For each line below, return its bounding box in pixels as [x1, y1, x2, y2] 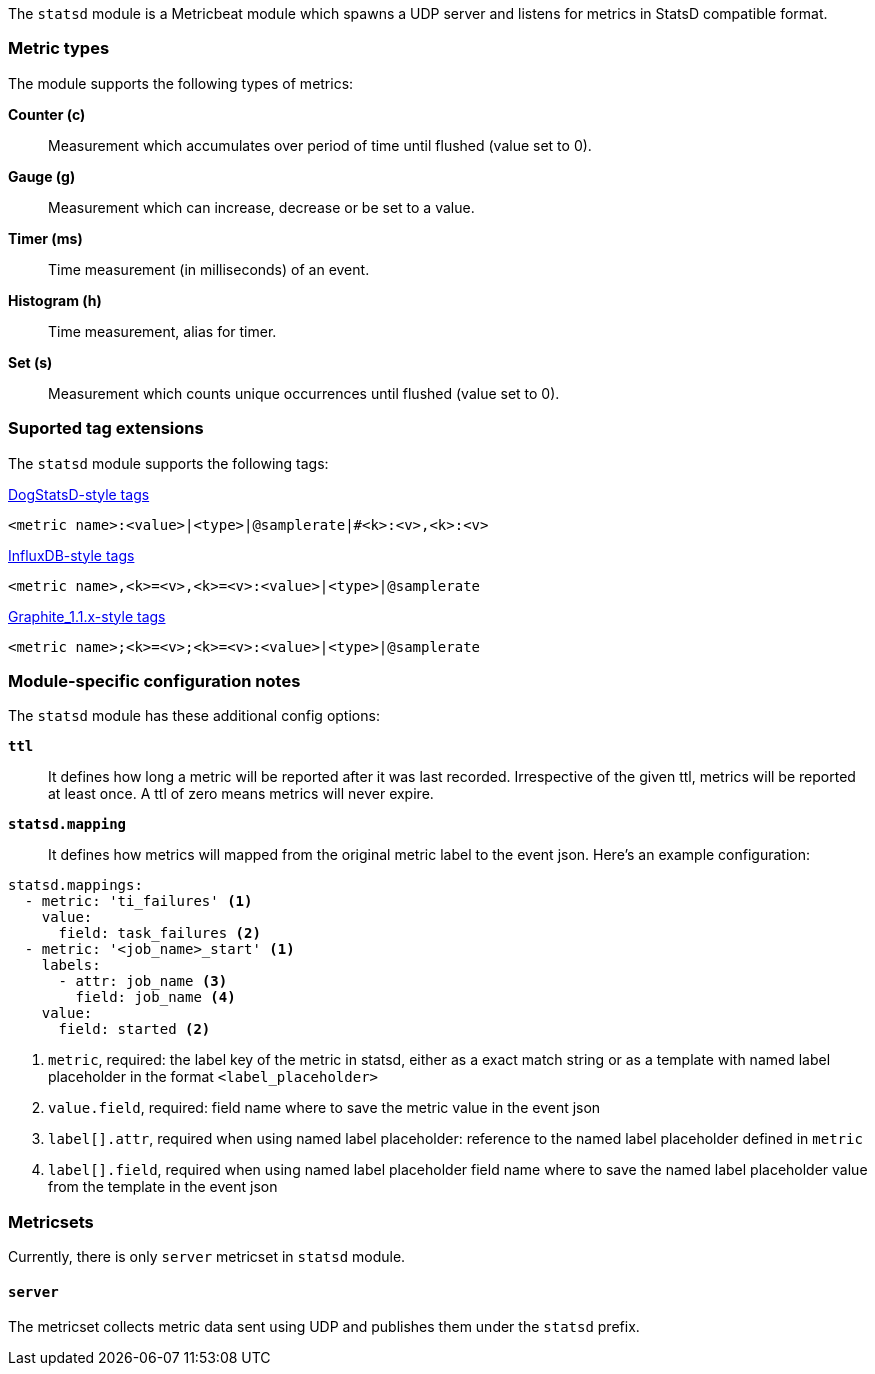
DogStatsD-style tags [8, 485, 150, 503]
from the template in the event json [48, 1178, 278, 1196]
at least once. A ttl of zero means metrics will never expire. [48, 785, 434, 803]
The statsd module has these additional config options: [8, 707, 380, 725]
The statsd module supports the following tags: [8, 454, 329, 472]
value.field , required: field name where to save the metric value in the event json [48, 1099, 601, 1117]
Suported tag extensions [8, 418, 204, 439]
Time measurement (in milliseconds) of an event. [48, 260, 370, 278]
